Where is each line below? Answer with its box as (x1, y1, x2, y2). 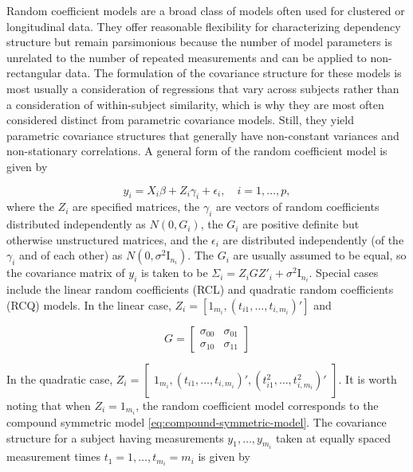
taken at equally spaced (275, 429, 391, 446)
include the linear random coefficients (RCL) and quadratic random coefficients (6, 281, 394, 298)
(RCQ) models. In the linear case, (6, 297, 171, 313)
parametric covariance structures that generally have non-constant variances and (6, 127, 399, 143)
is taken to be (141, 264, 208, 281)
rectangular (6, 64, 62, 81)
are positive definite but (242, 216, 360, 232)
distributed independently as (6, 216, 146, 232)
